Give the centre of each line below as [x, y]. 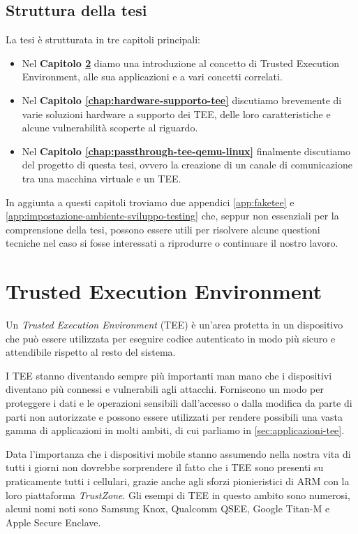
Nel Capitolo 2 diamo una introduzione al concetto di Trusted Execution [181, 63]
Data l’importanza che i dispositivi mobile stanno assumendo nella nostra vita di [178, 453]
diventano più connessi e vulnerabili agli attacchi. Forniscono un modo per [165, 389]
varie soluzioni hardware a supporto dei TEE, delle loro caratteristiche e [176, 114]
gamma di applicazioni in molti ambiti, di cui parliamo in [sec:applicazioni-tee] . [175, 430]
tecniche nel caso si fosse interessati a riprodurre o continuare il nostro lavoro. [172, 243]
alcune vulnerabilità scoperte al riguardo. [110, 128]
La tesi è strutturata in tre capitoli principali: [103, 39]
